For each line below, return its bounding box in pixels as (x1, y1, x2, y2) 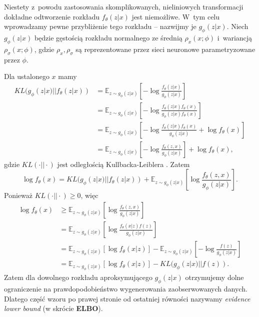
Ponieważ (4, 190, 32, 200)
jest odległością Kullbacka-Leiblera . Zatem (57, 158, 190, 169)
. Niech (226, 21, 248, 31)
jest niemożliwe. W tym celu (131, 11, 220, 21)
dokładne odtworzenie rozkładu (4, 11, 100, 21)
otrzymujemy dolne (185, 272, 244, 282)
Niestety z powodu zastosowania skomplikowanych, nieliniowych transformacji (4, 1, 243, 11)
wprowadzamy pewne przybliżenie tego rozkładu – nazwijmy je (4, 21, 196, 31)
